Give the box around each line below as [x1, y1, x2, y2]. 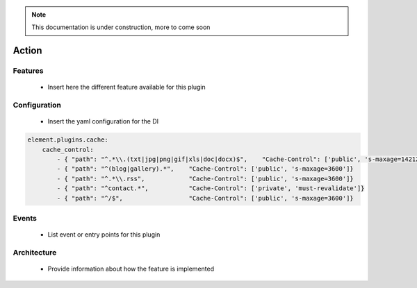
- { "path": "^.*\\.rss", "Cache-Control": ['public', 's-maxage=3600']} [56, 174, 354, 183]
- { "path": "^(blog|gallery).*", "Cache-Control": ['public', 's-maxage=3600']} [56, 165, 354, 173]
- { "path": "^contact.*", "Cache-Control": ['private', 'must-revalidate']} [56, 185, 365, 192]
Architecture [13, 247, 57, 257]
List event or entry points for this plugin [47, 230, 161, 239]
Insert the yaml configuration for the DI [47, 117, 159, 126]
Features [13, 66, 44, 76]
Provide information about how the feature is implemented [47, 264, 215, 273]
